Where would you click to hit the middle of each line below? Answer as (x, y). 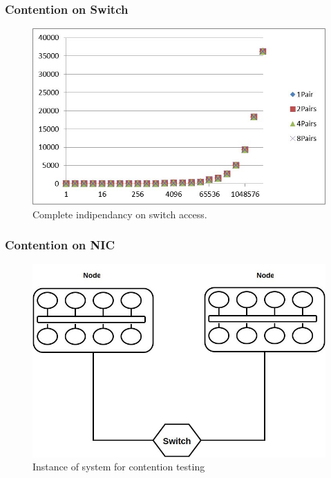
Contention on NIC (60, 245)
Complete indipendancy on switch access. (120, 214)
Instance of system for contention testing (119, 467)
